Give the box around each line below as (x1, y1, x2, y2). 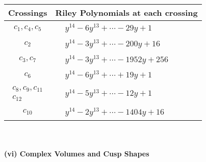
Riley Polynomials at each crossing (55, 7, 198, 18)
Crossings (8, 7, 47, 18)
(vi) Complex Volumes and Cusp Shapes (4, 148, 149, 159)
